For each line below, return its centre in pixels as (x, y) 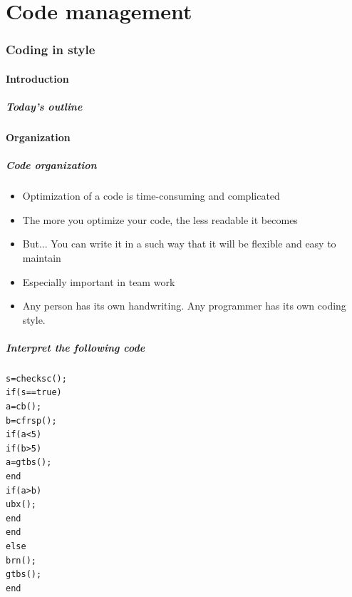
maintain (42, 257)
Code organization (51, 165)
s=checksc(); (36, 378)
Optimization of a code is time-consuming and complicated (151, 196)
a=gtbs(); (29, 463)
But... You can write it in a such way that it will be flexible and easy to (179, 244)
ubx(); (21, 505)
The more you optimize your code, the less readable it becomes (160, 219)
